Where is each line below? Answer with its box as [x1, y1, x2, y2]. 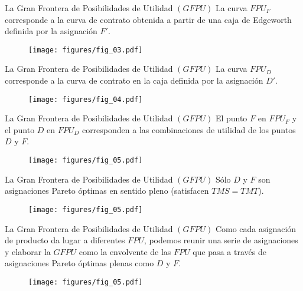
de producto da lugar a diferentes [5, 234, 125, 246]
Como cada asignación [215, 222, 297, 234]
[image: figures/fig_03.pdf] [28, 45, 143, 54]
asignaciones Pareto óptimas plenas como [5, 257, 154, 269]
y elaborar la [5, 245, 51, 257]
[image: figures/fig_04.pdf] [28, 95, 143, 104]
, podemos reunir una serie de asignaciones [144, 234, 298, 246]
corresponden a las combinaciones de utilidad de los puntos [82, 123, 296, 135]
